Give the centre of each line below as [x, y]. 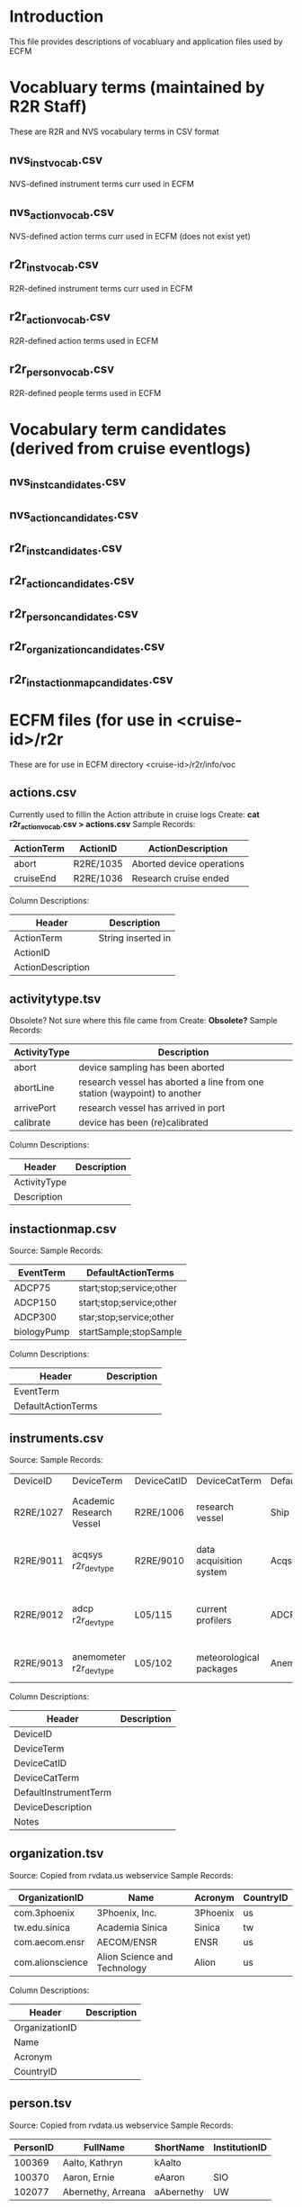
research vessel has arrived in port [152, 1108]
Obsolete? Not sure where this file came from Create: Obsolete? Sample [143, 1021]
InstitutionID [240, 2147]
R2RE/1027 [39, 1512]
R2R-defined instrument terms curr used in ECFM [101, 288]
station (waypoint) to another [140, 1094]
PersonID [34, 2147]
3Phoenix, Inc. [127, 1913]
